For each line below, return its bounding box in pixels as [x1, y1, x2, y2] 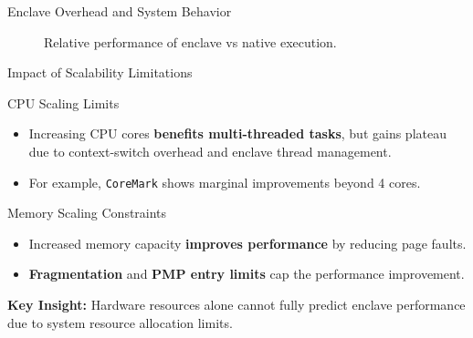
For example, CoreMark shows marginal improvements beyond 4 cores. [28, 172, 421, 191]
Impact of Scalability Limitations [7, 63, 193, 82]
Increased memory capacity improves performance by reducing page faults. [28, 233, 467, 252]
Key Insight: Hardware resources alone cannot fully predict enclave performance [7, 295, 466, 313]
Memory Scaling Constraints [7, 203, 167, 222]
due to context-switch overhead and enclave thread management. [28, 141, 392, 160]
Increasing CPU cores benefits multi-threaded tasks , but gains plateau [28, 124, 447, 143]
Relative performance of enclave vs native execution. [44, 32, 337, 51]
